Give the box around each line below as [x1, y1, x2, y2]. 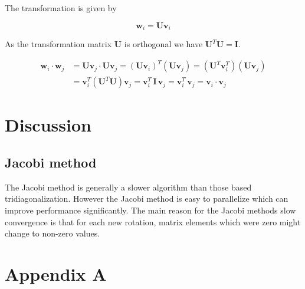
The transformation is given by [5, 2, 117, 14]
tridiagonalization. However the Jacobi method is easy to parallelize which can [5, 192, 288, 205]
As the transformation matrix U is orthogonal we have [5, 38, 203, 50]
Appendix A [5, 261, 107, 285]
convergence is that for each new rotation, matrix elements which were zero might [5, 215, 301, 228]
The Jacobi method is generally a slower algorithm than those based [5, 180, 252, 193]
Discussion [5, 113, 91, 137]
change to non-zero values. [5, 227, 100, 239]
